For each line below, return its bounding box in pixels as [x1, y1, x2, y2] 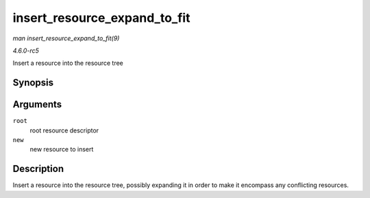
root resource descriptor [29, 126, 99, 135]
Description [12, 163, 64, 175]
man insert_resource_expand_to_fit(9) [12, 34, 120, 42]
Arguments [12, 99, 62, 111]
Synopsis [12, 77, 54, 89]
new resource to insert [29, 145, 94, 154]
